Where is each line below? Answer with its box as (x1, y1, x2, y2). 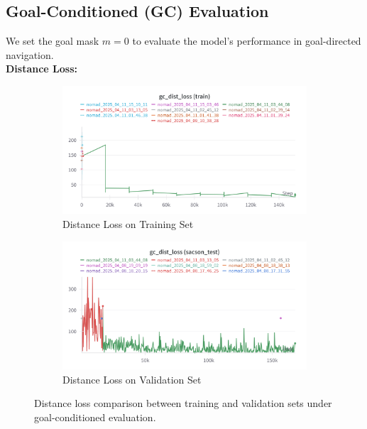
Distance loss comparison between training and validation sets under (34, 396, 332, 411)
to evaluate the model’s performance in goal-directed (132, 33, 361, 48)
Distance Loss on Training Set (62, 216, 194, 231)
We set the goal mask (6, 33, 99, 48)
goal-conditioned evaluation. (34, 409, 156, 424)
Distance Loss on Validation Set (62, 371, 202, 386)
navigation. (6, 47, 54, 62)
